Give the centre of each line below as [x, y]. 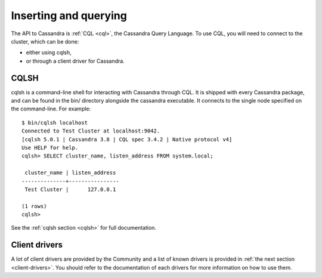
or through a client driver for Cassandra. [75, 61]
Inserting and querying [69, 16]
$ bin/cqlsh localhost [55, 123]
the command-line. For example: [51, 109]
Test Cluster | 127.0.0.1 [70, 189]
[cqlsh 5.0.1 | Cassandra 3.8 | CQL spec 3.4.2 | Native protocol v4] [127, 139]
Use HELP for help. [50, 147]
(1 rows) [34, 206]
